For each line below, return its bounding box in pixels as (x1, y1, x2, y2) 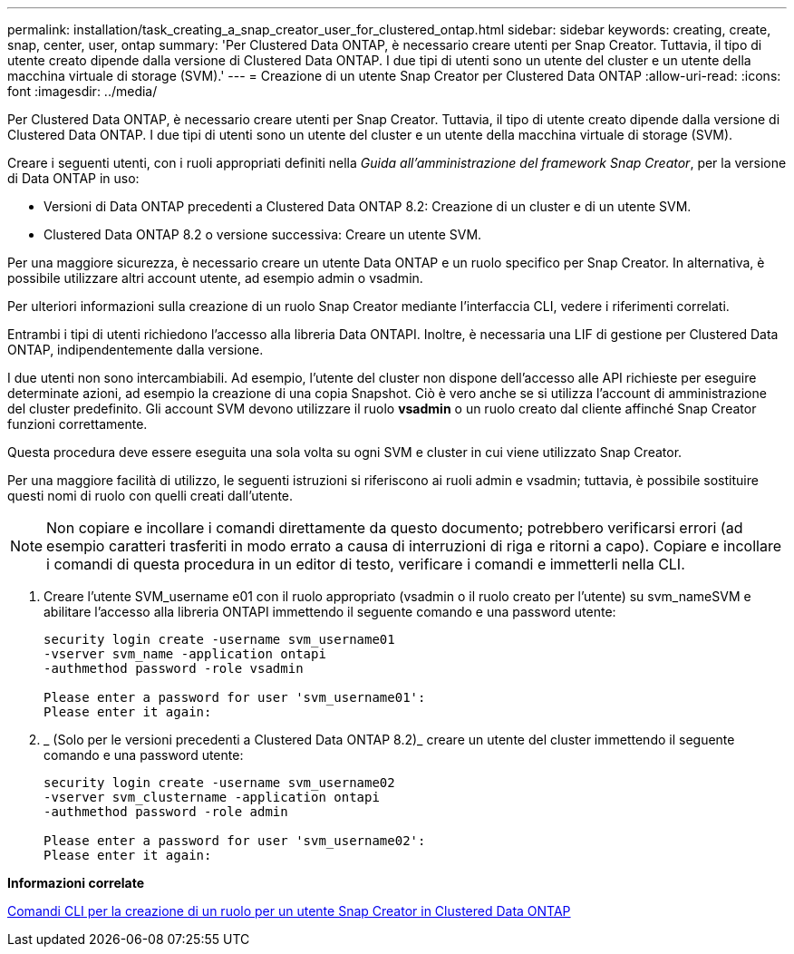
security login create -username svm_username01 (44, 632, 395, 647)
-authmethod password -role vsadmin (44, 661, 304, 676)
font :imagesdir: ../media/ (7, 83, 158, 99)
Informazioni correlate (7, 875, 145, 891)
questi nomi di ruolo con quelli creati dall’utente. (7, 488, 294, 503)
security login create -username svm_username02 (44, 775, 395, 790)
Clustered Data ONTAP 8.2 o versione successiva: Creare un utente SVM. (44, 227, 482, 242)
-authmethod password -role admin (44, 804, 288, 819)
